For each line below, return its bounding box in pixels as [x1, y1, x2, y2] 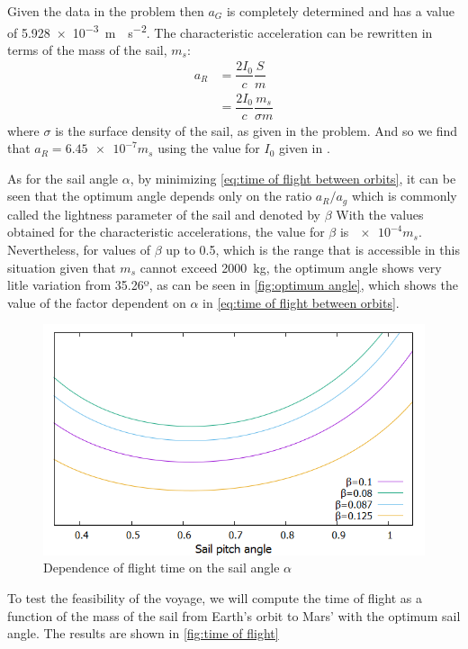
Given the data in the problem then [7, 2, 204, 20]
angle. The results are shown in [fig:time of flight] [7, 624, 279, 643]
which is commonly [351, 186, 457, 205]
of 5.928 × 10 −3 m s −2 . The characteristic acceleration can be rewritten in [7, 20, 433, 41]
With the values [336, 204, 424, 223]
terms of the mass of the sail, [7, 40, 167, 59]
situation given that [7, 257, 116, 276]
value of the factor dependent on [7, 293, 186, 311]
